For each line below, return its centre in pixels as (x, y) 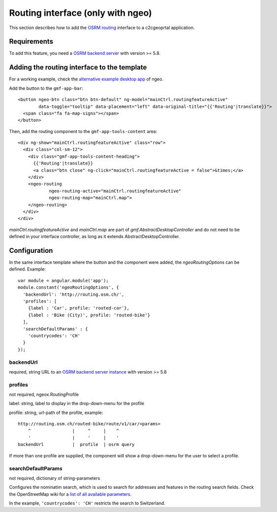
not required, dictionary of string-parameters (55, 478)
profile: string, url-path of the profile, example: (56, 412)
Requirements (31, 42)
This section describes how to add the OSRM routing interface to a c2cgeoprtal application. (102, 28)
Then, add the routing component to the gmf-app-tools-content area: (83, 131)
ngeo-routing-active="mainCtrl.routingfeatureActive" (115, 191)
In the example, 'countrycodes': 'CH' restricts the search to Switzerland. (87, 503)
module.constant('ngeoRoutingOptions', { (68, 288)
